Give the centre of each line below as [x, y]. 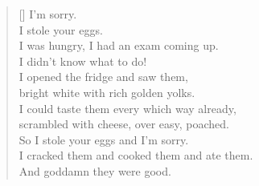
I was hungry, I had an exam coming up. [119, 45]
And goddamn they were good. [95, 170]
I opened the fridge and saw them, [103, 77]
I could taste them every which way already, [127, 108]
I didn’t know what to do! [83, 61]
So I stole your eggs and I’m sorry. [104, 139]
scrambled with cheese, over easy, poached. [124, 124]
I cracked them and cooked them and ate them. [136, 155]
